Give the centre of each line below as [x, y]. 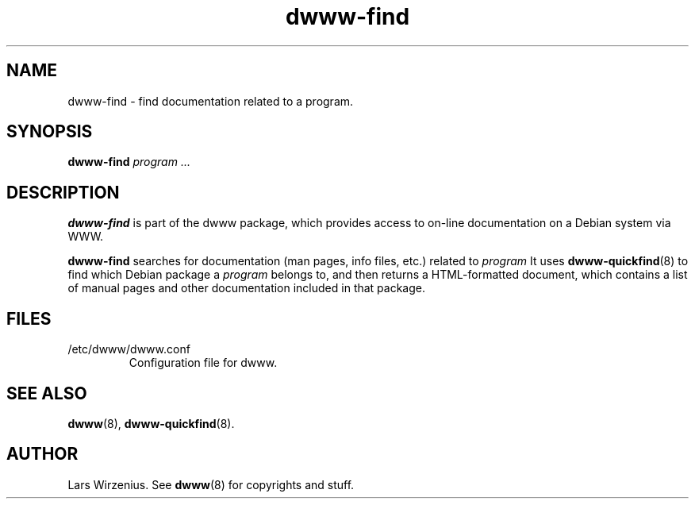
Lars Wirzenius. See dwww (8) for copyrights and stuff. [211, 484]
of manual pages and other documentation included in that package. [247, 288]
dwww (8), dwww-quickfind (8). [151, 423]
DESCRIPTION [63, 192]
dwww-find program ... [129, 162]
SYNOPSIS [50, 132]
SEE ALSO [47, 393]
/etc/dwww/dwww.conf [129, 349]
